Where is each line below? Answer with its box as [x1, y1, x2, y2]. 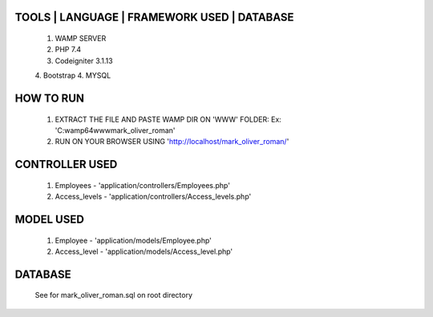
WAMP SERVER [55, 34, 107, 43]
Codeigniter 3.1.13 [55, 56, 113, 66]
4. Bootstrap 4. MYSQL [34, 70, 111, 80]
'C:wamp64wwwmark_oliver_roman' [55, 125, 176, 135]
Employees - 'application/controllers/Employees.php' [55, 180, 230, 190]
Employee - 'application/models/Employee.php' [55, 235, 212, 245]
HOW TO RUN [14, 92, 84, 105]
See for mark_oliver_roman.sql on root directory [34, 291, 192, 300]
